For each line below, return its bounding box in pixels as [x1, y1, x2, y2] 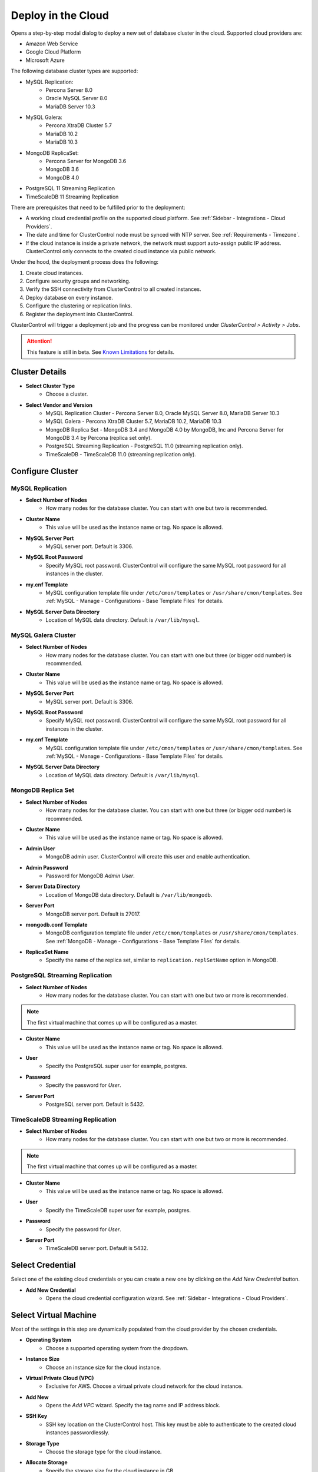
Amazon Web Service [25, 40, 78, 47]
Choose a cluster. [45, 390, 88, 397]
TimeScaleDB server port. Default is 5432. [45, 1245, 148, 1252]
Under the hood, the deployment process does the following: [11, 258, 159, 266]
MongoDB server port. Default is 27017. [45, 910, 141, 917]
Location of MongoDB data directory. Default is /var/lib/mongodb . [45, 891, 213, 898]
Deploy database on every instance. [25, 294, 113, 301]
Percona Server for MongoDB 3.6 [45, 158, 127, 165]
